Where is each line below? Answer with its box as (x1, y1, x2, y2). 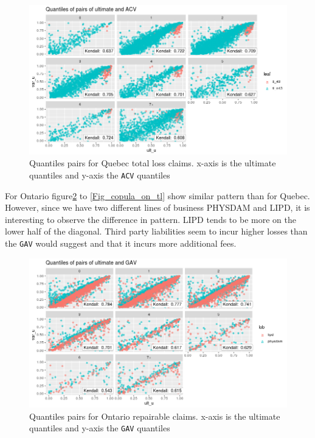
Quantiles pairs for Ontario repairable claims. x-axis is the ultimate (29, 409, 280, 422)
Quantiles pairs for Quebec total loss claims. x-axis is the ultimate (29, 157, 276, 169)
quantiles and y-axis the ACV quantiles (29, 168, 170, 181)
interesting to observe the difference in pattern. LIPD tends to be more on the (5, 213, 296, 225)
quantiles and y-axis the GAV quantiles (29, 422, 170, 434)
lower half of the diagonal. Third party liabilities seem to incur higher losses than (5, 225, 308, 238)
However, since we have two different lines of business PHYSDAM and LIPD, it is (5, 201, 310, 214)
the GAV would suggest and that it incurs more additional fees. (5, 236, 237, 249)
